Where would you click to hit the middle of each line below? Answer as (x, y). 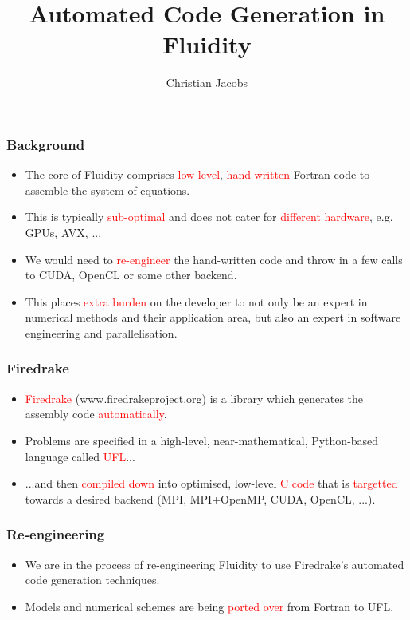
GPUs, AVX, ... (63, 232)
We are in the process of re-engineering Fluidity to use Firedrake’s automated (215, 564)
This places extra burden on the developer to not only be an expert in (196, 301)
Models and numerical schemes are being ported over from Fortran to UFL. (209, 606)
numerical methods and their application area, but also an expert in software (213, 317)
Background (46, 144)
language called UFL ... (80, 456)
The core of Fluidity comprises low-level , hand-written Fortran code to (197, 174)
